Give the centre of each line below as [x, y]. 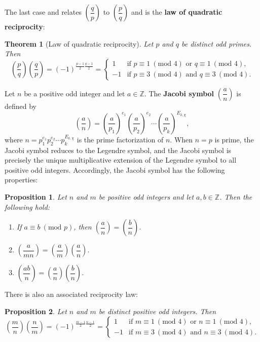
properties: [21, 180]
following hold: [27, 206]
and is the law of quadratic [177, 12]
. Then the [236, 197]
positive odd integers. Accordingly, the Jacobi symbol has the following [115, 169]
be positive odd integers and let [146, 197]
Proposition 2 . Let [36, 311]
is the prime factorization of [120, 139]
